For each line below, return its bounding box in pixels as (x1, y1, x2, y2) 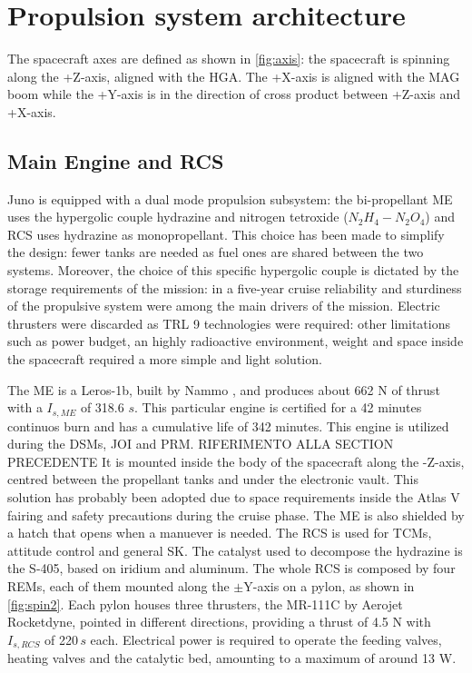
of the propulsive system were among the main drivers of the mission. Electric (7, 296, 440, 315)
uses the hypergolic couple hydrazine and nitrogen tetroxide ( (7, 207, 349, 226)
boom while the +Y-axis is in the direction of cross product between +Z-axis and (7, 84, 461, 104)
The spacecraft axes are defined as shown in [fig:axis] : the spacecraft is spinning (7, 49, 450, 68)
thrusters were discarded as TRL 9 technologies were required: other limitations (7, 313, 451, 332)
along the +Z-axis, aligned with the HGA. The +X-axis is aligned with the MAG (7, 66, 460, 85)
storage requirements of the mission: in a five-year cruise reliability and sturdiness (7, 278, 462, 297)
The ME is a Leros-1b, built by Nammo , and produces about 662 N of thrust (7, 380, 440, 399)
